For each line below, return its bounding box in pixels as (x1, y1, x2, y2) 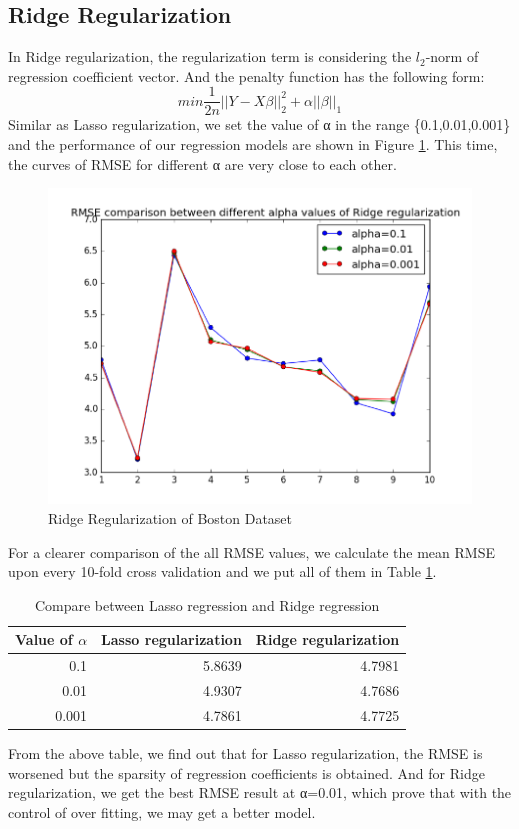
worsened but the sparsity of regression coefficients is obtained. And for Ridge (8, 762, 485, 783)
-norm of (425, 46, 479, 67)
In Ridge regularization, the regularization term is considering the (8, 46, 412, 67)
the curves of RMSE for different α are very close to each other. (8, 153, 397, 174)
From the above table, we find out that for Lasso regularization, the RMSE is (8, 742, 483, 763)
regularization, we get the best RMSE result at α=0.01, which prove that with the (8, 782, 512, 803)
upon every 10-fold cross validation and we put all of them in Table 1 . (8, 561, 437, 582)
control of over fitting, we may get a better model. (8, 801, 316, 822)
